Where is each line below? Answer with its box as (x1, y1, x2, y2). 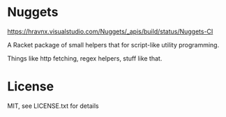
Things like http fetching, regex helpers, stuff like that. (7, 54, 163, 63)
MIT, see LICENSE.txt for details (7, 102, 99, 110)
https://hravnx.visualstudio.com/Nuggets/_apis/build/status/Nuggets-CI (7, 27, 213, 36)
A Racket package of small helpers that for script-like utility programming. (7, 40, 220, 49)
